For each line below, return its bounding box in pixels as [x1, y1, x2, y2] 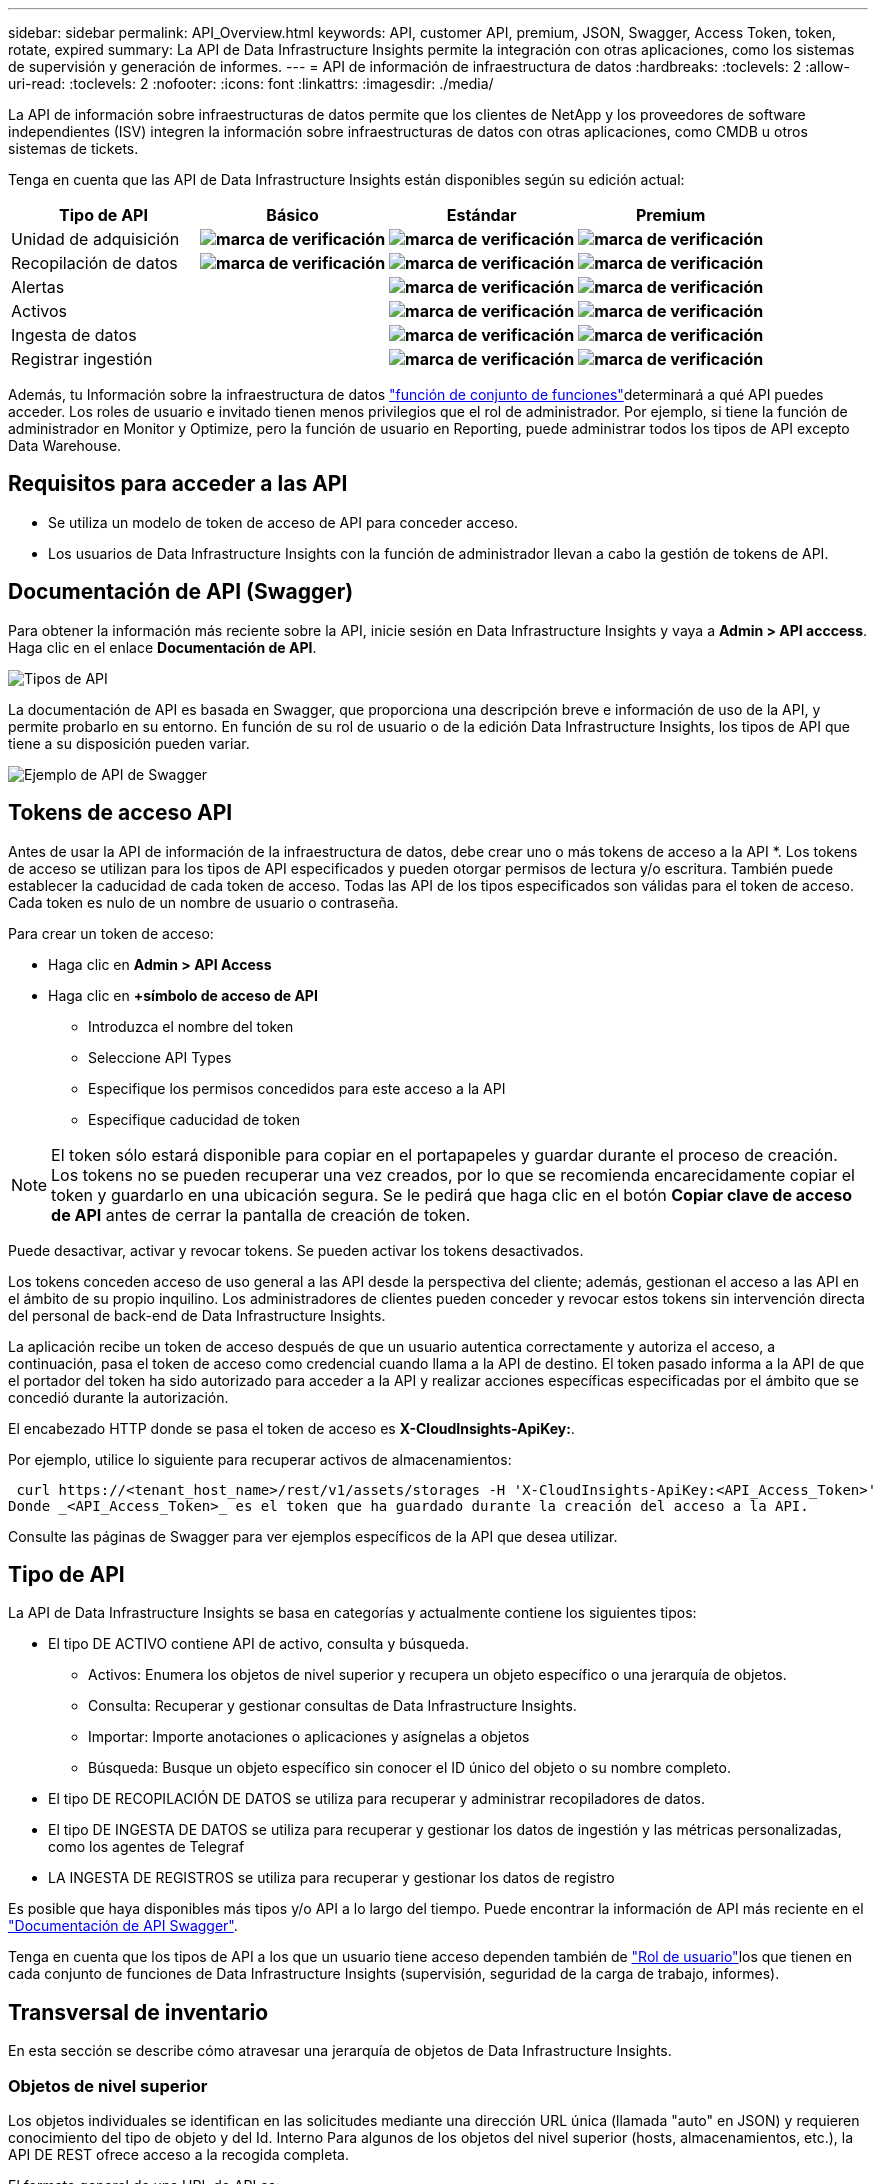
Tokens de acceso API [8, 800, 233, 826]
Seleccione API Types [88, 1048, 232, 1066]
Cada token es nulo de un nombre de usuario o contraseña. [8, 893, 399, 911]
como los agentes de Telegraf [48, 1838, 245, 1856]
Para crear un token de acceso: [8, 924, 214, 942]
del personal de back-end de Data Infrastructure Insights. [8, 1306, 386, 1324]
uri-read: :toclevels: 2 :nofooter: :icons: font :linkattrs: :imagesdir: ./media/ [8, 75, 494, 92]
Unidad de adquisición [11, 229, 180, 249]
